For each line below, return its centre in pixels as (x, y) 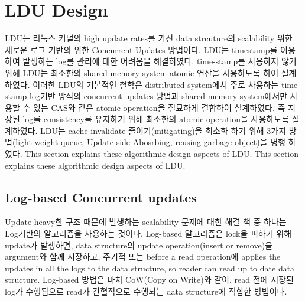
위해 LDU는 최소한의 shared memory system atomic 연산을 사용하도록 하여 (142, 72)
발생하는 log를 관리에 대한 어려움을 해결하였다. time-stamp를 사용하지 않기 (160, 61)
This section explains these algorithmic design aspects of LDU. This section (162, 154)
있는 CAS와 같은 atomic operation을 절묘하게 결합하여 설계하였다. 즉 (159, 107)
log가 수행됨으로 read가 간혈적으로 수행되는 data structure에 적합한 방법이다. (146, 291)
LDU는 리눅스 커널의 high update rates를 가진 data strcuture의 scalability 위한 (149, 38)
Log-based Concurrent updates (101, 197)
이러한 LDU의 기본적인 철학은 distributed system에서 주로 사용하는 (156, 84)
